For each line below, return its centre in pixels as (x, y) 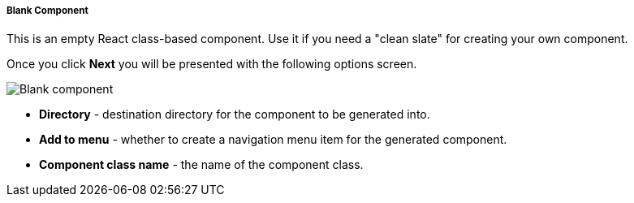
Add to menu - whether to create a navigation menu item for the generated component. (273, 140)
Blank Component (47, 11)
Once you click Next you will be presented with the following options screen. (212, 64)
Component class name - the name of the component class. (201, 165)
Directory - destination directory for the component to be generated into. (235, 114)
